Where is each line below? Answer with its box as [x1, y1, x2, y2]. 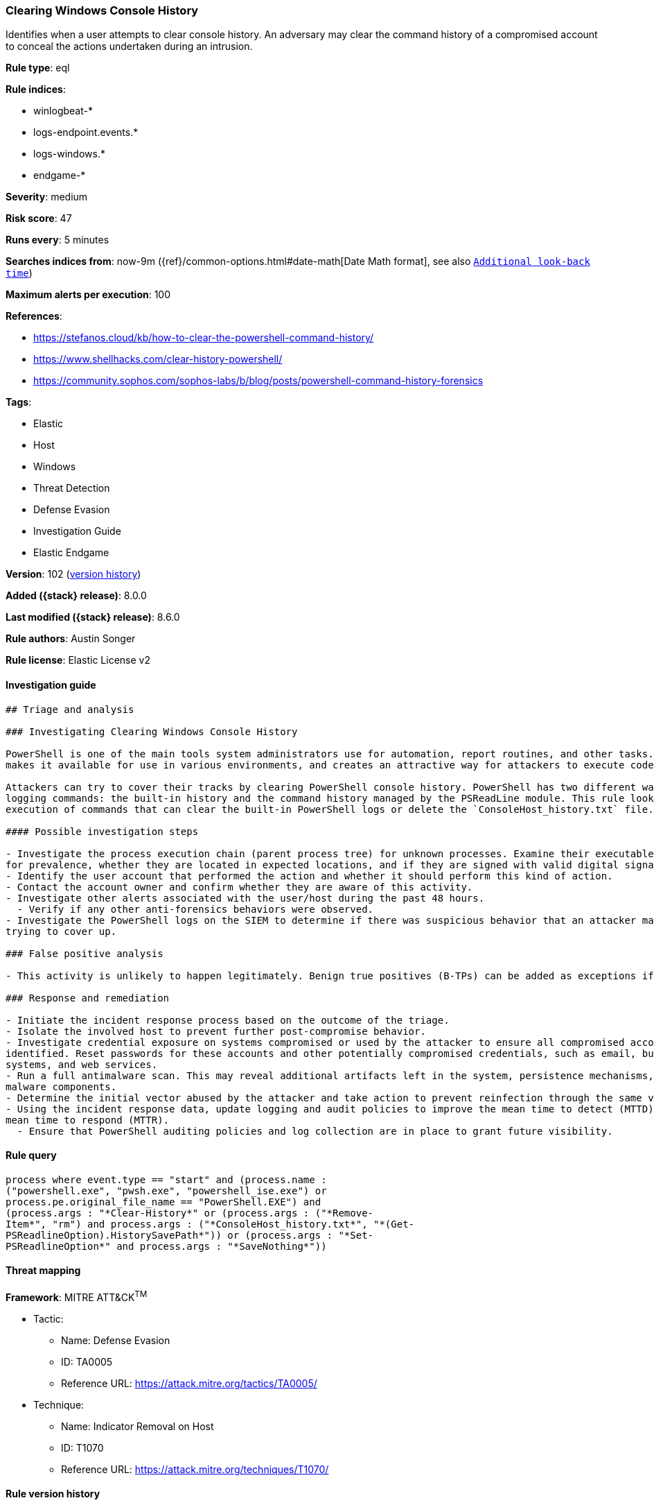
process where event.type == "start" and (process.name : [6, 1173, 327, 1185]
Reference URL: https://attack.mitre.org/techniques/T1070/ [61, 1463, 329, 1475]
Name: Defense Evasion [61, 1334, 170, 1346]
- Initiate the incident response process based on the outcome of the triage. [6, 1014, 450, 1026]
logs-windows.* [33, 148, 105, 160]
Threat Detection [33, 482, 110, 495]
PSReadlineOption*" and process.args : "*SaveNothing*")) [6, 1240, 327, 1252]
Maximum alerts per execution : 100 [6, 289, 171, 301]
